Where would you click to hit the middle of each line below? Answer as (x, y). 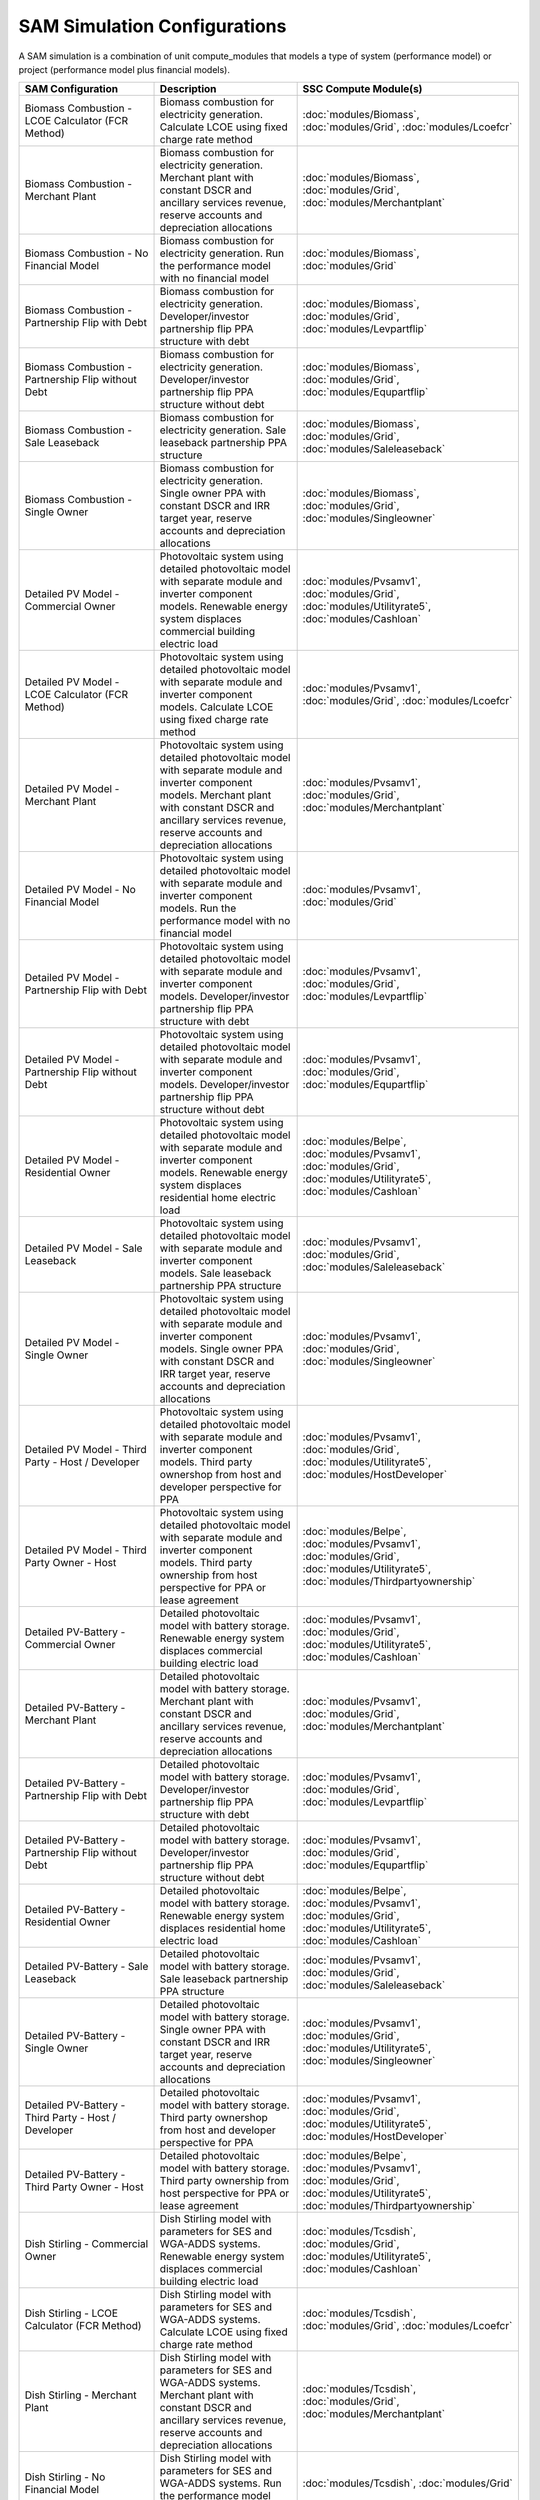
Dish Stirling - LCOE (71, 2313)
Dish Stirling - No (65, 2477)
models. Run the (198, 908)
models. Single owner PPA (221, 1349)
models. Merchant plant (215, 795)
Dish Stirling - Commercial (86, 2244)
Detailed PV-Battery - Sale (86, 1967)
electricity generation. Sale (223, 430)
